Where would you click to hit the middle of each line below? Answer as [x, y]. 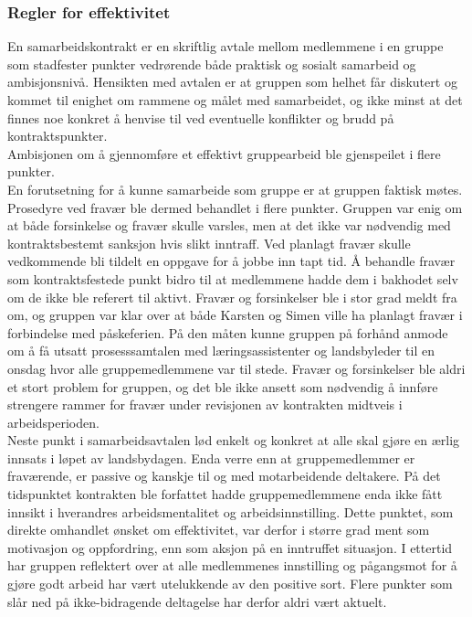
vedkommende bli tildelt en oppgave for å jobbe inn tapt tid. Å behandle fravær [231, 261]
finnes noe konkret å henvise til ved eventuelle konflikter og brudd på [201, 117]
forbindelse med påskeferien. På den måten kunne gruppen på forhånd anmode [228, 332]
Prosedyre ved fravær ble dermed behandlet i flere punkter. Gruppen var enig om [235, 207]
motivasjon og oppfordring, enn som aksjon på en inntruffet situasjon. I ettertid [230, 547]
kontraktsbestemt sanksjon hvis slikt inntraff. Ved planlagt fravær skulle [209, 243]
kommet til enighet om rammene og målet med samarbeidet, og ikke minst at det [235, 100]
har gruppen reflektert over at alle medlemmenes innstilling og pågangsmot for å [232, 565]
